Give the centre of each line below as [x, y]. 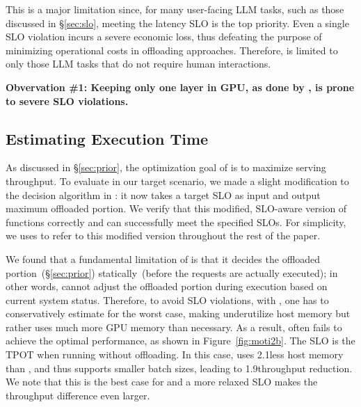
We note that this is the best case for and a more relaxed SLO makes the [162, 382]
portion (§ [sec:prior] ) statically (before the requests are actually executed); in [172, 272]
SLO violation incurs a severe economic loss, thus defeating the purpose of [164, 37]
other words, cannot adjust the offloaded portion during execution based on [167, 286]
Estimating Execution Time [107, 138]
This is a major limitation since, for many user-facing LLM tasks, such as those [175, 9]
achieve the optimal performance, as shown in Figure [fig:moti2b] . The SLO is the [180, 341]
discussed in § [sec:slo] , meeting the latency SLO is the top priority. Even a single [177, 23]
